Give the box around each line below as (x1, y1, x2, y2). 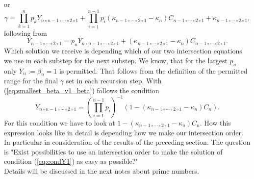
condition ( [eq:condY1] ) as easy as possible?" (4, 156, 138, 166)
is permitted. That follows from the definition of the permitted (59, 65, 248, 76)
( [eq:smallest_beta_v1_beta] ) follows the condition (4, 85, 159, 95)
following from (4, 27, 47, 38)
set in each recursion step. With (66, 76, 162, 86)
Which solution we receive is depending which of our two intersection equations (4, 46, 242, 56)
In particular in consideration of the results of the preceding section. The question (4, 137, 251, 147)
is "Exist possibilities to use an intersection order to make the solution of (4, 146, 223, 156)
